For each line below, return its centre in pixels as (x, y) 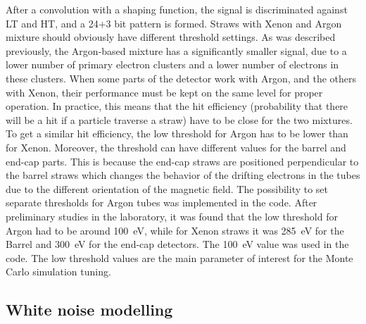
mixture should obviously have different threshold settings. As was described (171, 37)
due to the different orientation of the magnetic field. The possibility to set (167, 188)
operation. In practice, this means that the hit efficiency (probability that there (177, 106)
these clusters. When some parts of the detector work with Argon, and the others (181, 78)
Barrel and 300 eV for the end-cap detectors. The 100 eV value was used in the (177, 244)
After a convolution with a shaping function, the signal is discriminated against (177, 9)
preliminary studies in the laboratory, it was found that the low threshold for (172, 216)
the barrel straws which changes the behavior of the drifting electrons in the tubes (183, 175)
